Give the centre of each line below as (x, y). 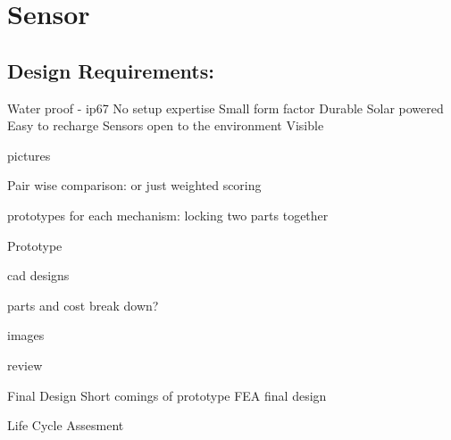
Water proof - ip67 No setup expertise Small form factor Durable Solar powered (225, 108)
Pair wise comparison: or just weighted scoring (134, 185)
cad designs (38, 275)
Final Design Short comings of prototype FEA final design (167, 395)
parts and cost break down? (83, 305)
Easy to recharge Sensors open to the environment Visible (166, 125)
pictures (29, 155)
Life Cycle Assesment (66, 425)
